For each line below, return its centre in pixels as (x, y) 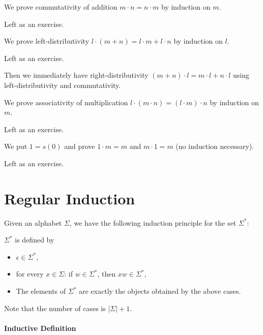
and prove (80, 146)
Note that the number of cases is (55, 308)
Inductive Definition (40, 328)
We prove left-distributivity (47, 41)
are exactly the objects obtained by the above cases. (160, 291)
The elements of (41, 291)
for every (30, 274)
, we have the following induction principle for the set (153, 222)
